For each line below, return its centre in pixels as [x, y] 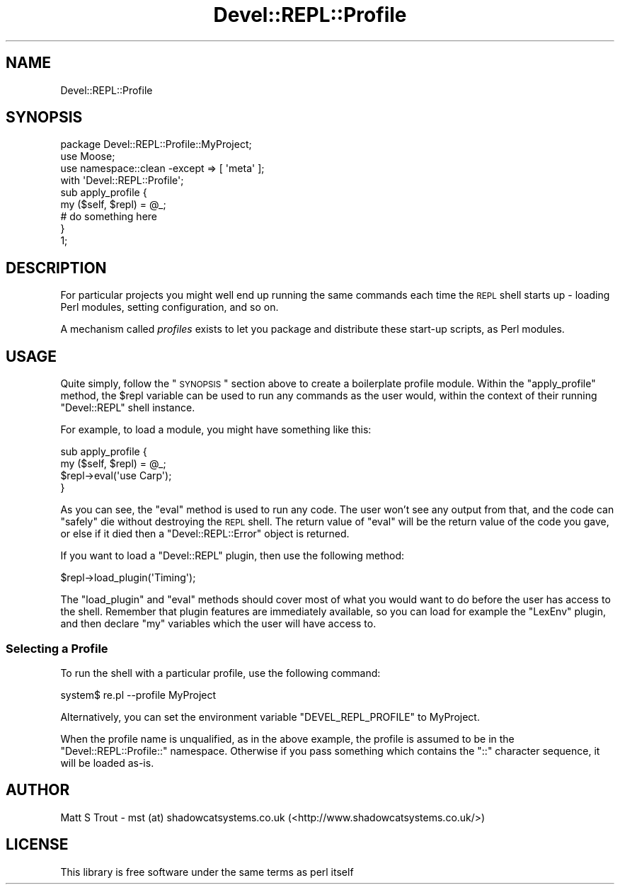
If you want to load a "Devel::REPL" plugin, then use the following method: [232, 556]
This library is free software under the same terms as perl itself [207, 872]
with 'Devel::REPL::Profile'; [122, 181]
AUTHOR [38, 790]
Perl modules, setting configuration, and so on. [170, 307]
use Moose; [88, 156]
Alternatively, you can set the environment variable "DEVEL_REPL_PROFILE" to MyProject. [270, 717]
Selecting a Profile [57, 648]
